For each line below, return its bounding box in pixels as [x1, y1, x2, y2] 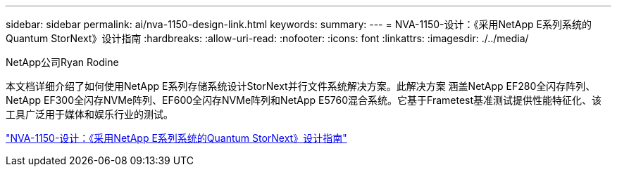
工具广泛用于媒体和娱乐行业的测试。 [6, 108, 173, 120]
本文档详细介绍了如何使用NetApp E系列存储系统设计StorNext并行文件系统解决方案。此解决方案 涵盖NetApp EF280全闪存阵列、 [6, 80, 596, 92]
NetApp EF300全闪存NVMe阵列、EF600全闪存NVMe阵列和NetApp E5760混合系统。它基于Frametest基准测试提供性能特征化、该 [6, 94, 602, 106]
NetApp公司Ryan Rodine [6, 56, 119, 68]
